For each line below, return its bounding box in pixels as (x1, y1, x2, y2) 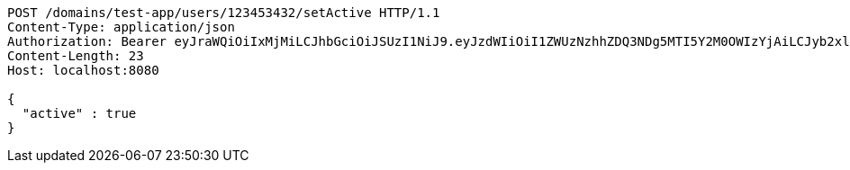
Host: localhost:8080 (7, 63, 159, 77)
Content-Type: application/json (7, 20, 235, 34)
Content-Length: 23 (7, 49, 144, 63)
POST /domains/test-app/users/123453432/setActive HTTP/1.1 (7, 5, 440, 20)
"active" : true (22, 106, 137, 121)
